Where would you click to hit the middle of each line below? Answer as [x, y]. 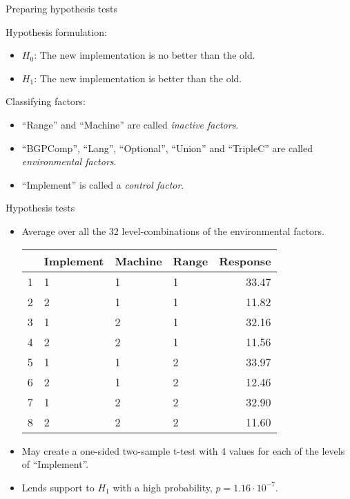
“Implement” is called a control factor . [103, 184]
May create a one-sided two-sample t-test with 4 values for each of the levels [183, 450]
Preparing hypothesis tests [61, 8]
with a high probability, [163, 487]
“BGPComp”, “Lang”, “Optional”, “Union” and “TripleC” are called [167, 148]
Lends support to [58, 487]
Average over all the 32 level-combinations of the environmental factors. [173, 230]
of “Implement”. [55, 464]
